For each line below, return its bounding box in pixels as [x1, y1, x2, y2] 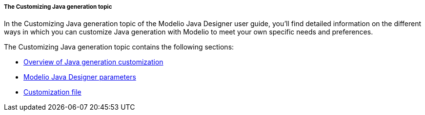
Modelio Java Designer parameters [23, 73, 136, 82]
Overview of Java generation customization [23, 58, 163, 66]
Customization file [23, 88, 81, 97]
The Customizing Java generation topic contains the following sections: [4, 43, 234, 51]
